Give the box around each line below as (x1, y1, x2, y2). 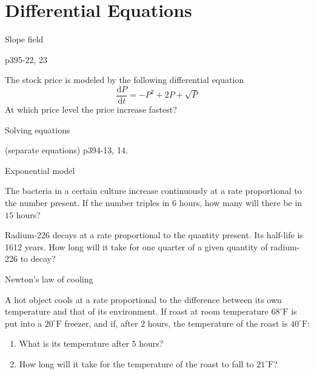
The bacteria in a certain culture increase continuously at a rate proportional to (5, 184, 302, 197)
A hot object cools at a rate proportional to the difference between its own (5, 293, 282, 306)
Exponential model (5, 164, 75, 176)
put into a (5, 316, 42, 329)
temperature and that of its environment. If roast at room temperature (5, 305, 269, 318)
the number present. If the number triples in (5, 196, 170, 209)
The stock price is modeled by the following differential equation (5, 73, 244, 86)
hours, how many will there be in (179, 196, 302, 209)
